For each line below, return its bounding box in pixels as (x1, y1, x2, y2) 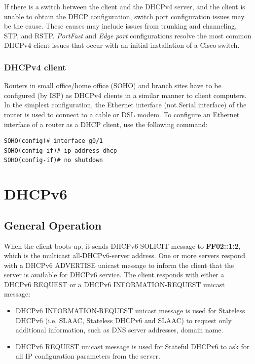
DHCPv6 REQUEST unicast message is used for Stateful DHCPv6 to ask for (15, 341, 250, 351)
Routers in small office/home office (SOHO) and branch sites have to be (4, 80, 221, 91)
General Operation (4, 217, 102, 232)
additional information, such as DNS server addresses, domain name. (15, 325, 223, 335)
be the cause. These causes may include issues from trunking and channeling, (4, 21, 237, 31)
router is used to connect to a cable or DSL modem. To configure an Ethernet (4, 109, 240, 119)
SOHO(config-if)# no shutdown (4, 157, 103, 164)
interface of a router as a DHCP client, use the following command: (4, 119, 208, 129)
